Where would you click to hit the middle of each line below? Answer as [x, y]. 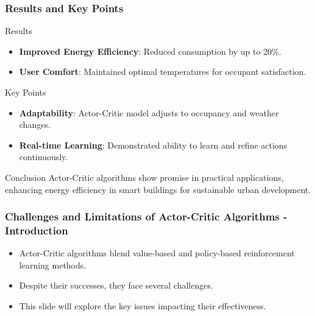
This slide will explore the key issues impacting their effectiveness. [143, 306]
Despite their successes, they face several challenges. [116, 285]
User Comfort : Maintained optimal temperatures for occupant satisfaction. [163, 72]
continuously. [44, 157]
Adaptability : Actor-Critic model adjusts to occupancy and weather [149, 112]
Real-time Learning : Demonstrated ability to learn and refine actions [153, 145]
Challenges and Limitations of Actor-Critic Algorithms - [146, 216]
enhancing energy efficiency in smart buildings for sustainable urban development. [158, 189]
